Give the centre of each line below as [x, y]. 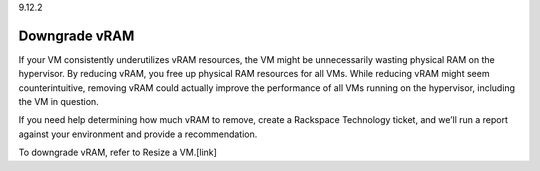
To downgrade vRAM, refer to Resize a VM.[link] [117, 152]
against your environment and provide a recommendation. [138, 134]
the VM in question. [58, 102]
